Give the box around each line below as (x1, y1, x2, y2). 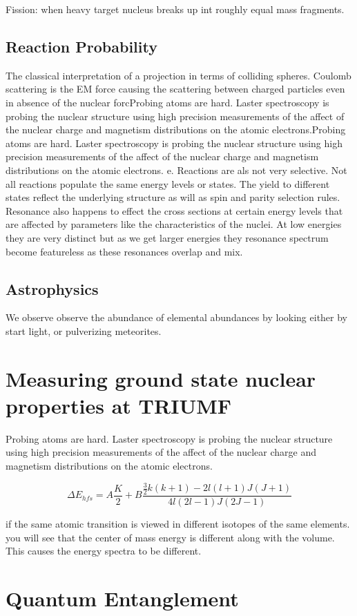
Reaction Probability (6, 35, 157, 57)
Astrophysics (6, 278, 99, 299)
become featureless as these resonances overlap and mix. (6, 244, 243, 258)
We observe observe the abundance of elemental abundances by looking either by (6, 310, 348, 325)
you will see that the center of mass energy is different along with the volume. (6, 530, 335, 544)
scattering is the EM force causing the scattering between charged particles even (6, 81, 345, 96)
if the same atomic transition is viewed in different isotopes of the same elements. (6, 516, 350, 530)
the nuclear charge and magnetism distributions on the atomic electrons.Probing (6, 122, 346, 137)
